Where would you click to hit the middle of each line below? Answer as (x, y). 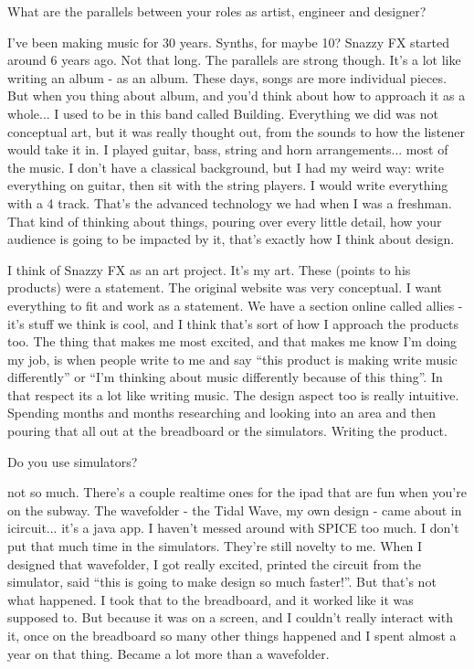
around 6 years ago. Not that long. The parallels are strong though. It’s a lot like (234, 60)
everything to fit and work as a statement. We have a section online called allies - (235, 305)
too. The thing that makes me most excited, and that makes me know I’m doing (232, 341)
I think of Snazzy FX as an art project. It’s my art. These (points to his (209, 269)
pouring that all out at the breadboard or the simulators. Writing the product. (227, 431)
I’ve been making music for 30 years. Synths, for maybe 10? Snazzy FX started (229, 42)
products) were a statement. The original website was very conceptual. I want (225, 287)
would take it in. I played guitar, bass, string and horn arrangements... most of (228, 149)
